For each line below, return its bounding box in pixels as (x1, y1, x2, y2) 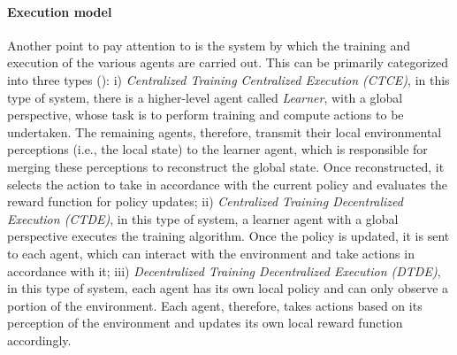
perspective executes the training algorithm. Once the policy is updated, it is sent (7, 227, 450, 245)
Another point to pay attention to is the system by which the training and (7, 35, 411, 54)
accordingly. (7, 330, 72, 349)
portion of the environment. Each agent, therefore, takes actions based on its (7, 296, 423, 314)
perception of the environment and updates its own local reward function (7, 313, 403, 332)
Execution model (7, 2, 112, 20)
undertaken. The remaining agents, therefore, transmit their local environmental (7, 122, 442, 141)
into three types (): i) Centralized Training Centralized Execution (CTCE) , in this (7, 70, 450, 89)
